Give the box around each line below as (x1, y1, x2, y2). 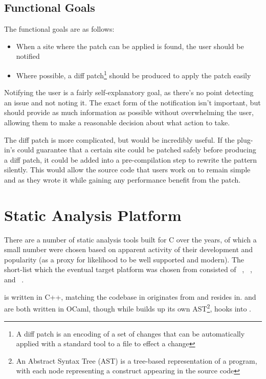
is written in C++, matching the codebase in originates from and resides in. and (4, 291, 256, 302)
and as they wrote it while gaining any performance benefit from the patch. (4, 174, 241, 185)
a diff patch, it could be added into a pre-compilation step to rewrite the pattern (4, 154, 257, 165)
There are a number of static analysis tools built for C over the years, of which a (4, 234, 257, 244)
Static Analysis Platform (4, 204, 182, 225)
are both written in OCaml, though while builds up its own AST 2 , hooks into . (4, 302, 251, 314)
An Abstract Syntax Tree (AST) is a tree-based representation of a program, (16, 355, 257, 366)
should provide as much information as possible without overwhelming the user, (4, 107, 254, 118)
